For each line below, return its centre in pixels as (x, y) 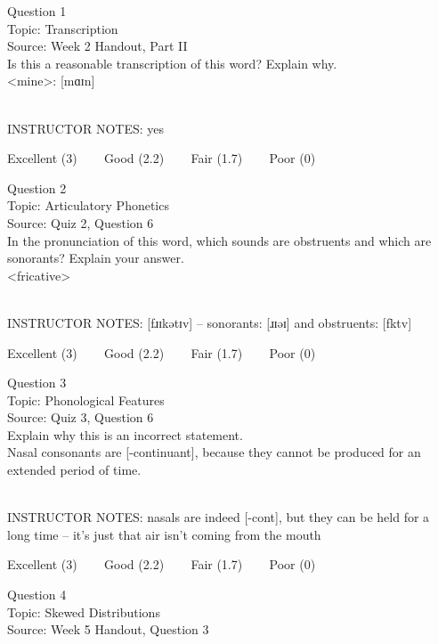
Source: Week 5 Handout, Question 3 (108, 629)
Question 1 (37, 11)
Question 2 (37, 187)
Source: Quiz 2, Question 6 (81, 222)
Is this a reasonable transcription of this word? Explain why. (172, 63)
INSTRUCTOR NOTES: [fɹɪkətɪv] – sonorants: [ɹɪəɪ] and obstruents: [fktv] (210, 322)
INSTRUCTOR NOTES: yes (86, 128)
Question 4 (37, 595)
